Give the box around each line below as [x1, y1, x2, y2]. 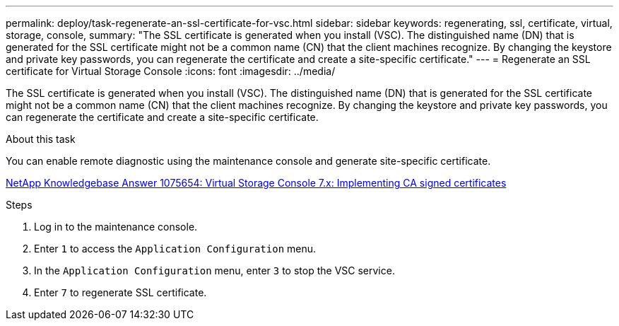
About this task [6, 133, 76, 145]
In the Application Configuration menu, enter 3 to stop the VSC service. [34, 264, 395, 276]
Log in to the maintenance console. [34, 221, 198, 233]
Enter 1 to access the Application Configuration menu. [34, 243, 317, 255]
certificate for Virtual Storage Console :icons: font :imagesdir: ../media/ [6, 65, 336, 77]
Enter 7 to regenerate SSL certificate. [34, 286, 207, 298]
